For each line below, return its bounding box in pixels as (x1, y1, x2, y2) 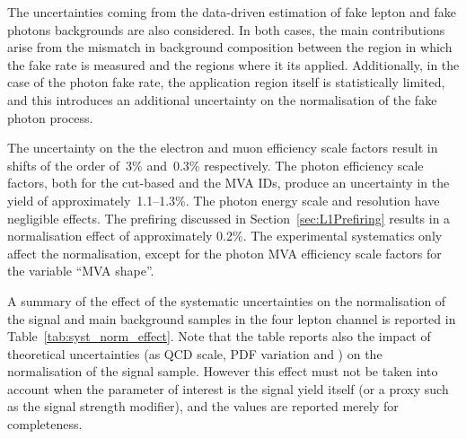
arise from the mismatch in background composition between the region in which (7, 38, 453, 57)
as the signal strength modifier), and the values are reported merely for (7, 397, 399, 416)
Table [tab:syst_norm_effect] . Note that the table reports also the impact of (7, 327, 431, 346)
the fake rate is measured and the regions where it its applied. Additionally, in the (7, 55, 460, 74)
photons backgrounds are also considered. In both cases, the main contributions (7, 20, 445, 39)
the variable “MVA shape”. (7, 261, 154, 280)
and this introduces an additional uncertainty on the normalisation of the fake (7, 90, 437, 109)
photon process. (7, 108, 93, 127)
